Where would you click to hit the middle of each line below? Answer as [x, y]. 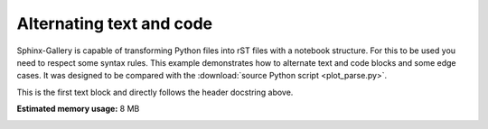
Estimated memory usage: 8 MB [78, 109]
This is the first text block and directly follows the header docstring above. [155, 92]
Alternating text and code [115, 23]
